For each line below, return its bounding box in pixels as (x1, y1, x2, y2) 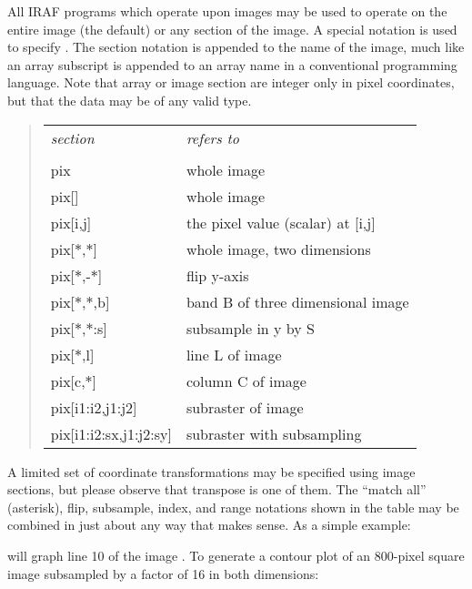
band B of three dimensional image (186, 290, 409, 312)
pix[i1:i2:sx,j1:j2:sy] (50, 422, 172, 444)
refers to (186, 127, 240, 148)
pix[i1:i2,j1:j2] (50, 396, 137, 418)
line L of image (186, 343, 282, 365)
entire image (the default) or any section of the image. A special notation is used (7, 19, 457, 38)
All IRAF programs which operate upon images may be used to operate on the (7, 2, 447, 20)
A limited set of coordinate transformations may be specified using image (7, 462, 416, 481)
